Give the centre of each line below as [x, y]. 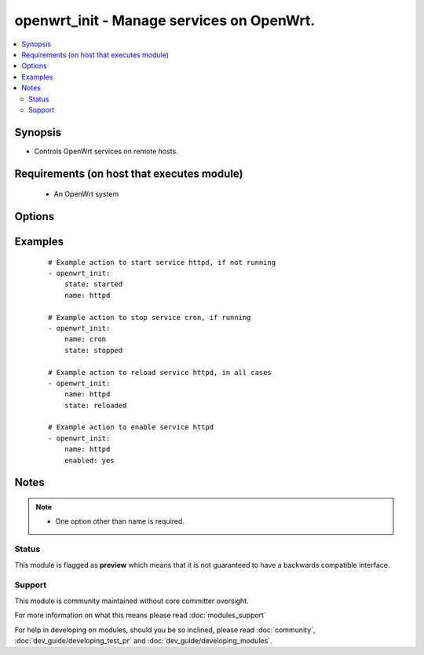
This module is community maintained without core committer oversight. [132, 601]
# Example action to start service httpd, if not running [162, 262]
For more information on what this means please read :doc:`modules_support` [140, 615]
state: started [93, 284]
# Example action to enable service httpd [131, 427]
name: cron [85, 339]
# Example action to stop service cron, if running [150, 317]
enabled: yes [89, 460]
